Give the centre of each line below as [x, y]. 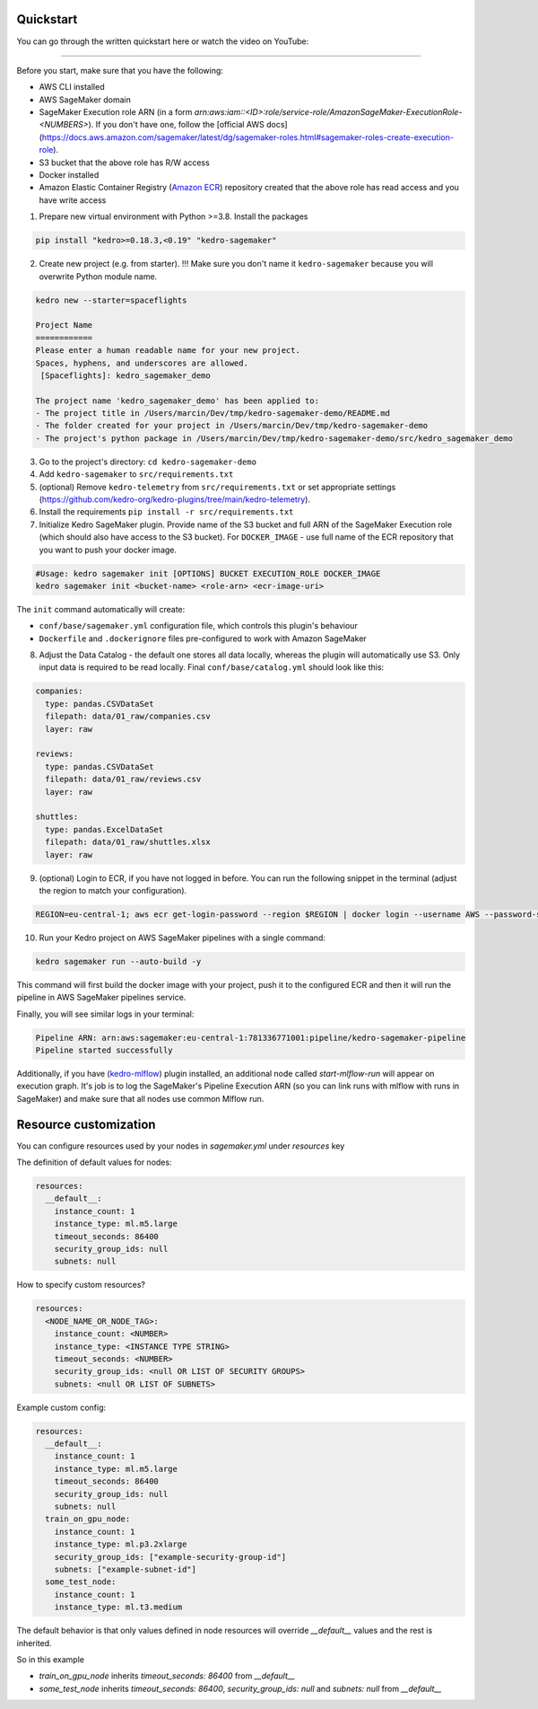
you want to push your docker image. [108, 550]
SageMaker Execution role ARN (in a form [116, 112]
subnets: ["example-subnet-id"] [126, 1569]
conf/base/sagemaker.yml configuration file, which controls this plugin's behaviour [198, 626]
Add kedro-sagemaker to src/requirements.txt [136, 474]
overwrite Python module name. [98, 276]
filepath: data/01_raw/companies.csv [128, 717]
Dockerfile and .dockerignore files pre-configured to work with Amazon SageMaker [203, 639]
